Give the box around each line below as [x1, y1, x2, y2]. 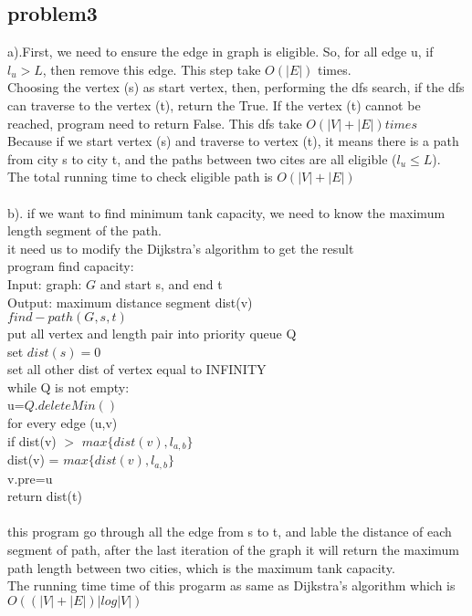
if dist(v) [7, 431, 57, 450]
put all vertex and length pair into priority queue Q [7, 324, 297, 343]
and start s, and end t [100, 274, 223, 293]
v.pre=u [7, 468, 53, 487]
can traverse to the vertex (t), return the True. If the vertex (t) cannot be [7, 95, 421, 114]
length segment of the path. [7, 221, 162, 240]
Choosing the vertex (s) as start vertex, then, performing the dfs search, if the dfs [7, 78, 465, 97]
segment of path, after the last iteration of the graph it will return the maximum [7, 539, 460, 559]
